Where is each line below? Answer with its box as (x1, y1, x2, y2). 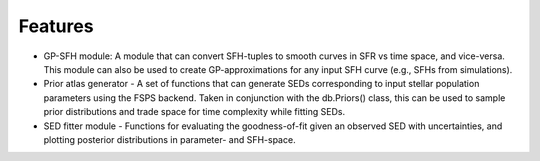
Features (18, 15, 94, 37)
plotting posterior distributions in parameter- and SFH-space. (43, 133, 296, 145)
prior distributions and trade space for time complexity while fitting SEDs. (43, 106, 345, 118)
